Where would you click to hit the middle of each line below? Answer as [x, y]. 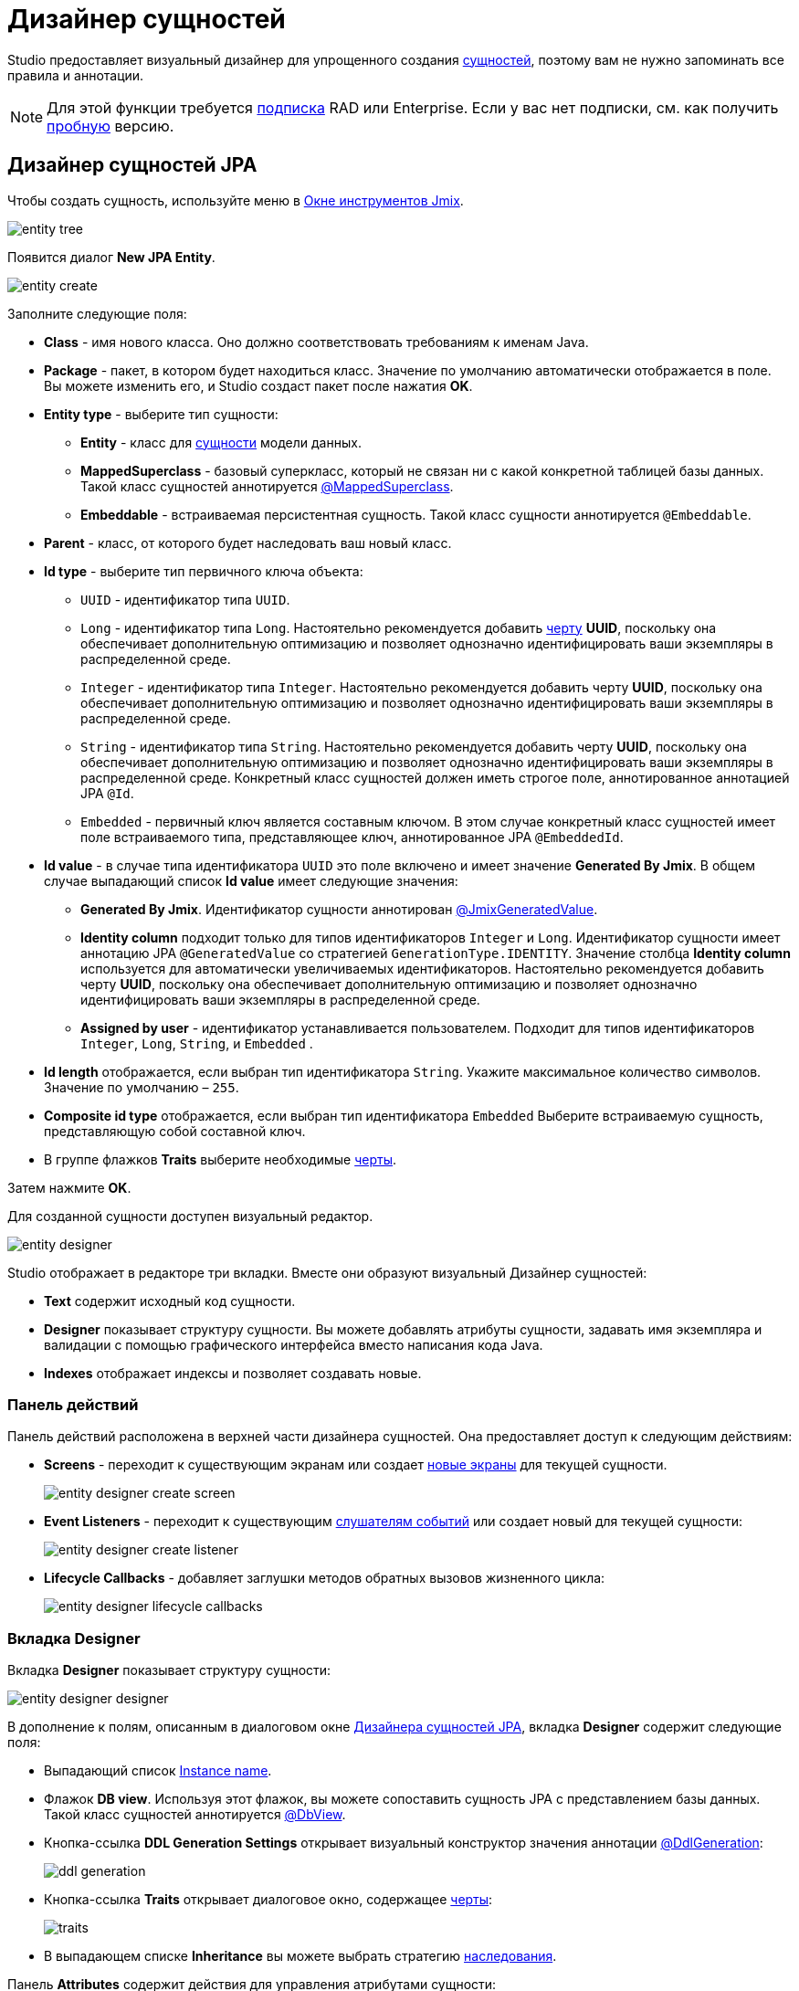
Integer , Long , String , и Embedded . [197, 1043]
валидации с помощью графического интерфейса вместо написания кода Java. [294, 1344]
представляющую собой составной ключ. [175, 1131]
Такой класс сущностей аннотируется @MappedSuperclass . [267, 486]
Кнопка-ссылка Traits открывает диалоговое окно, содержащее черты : [268, 1900]
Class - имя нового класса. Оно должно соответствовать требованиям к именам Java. [316, 342]
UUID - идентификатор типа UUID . [185, 599]
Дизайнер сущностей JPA [132, 165]
